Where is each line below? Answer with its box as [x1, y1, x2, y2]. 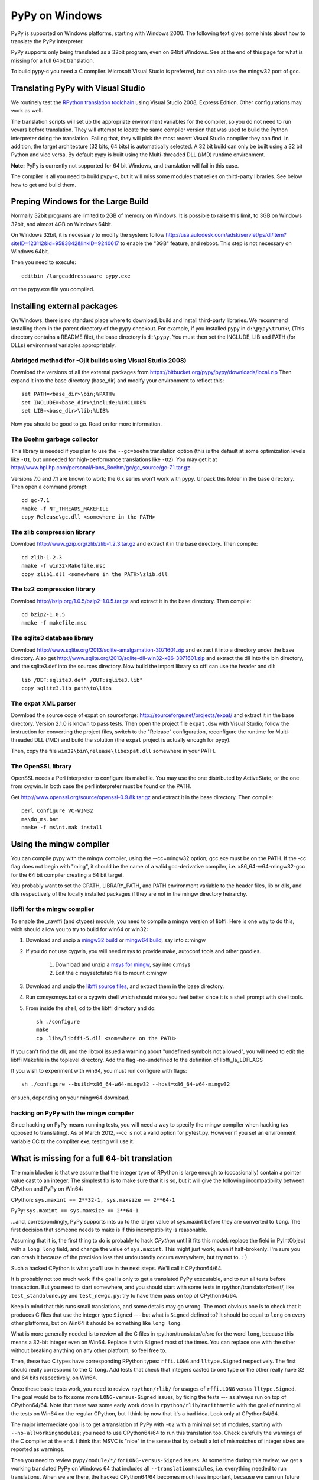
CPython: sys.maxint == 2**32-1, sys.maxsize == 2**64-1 [11, 1196, 175, 1203]
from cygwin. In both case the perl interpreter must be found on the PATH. [11, 783, 191, 790]
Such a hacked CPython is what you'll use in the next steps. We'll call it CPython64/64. [11, 1265, 223, 1272]
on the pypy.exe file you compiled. [11, 286, 95, 293]
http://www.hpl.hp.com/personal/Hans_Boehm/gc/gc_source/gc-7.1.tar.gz [11, 464, 190, 471]
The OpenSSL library [11, 762, 72, 770]
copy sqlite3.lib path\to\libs [21, 685, 112, 692]
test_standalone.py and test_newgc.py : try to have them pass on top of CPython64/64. [11, 1292, 237, 1299]
